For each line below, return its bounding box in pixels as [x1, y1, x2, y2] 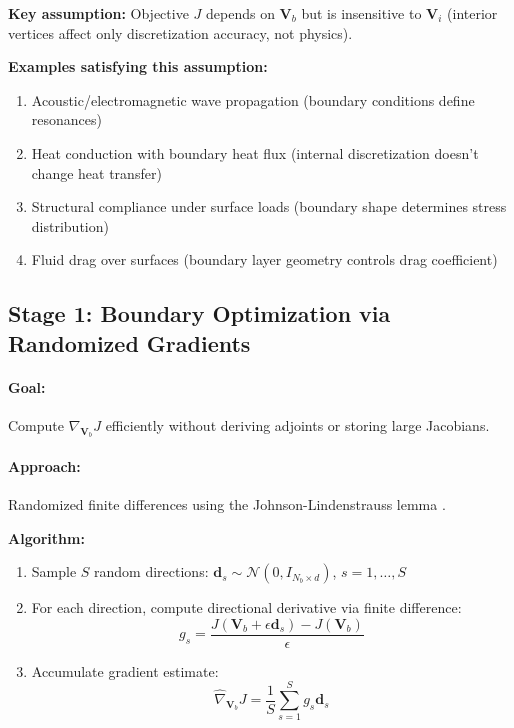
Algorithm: [8, 527, 85, 548]
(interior [447, 3, 498, 23]
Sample [31, 561, 77, 582]
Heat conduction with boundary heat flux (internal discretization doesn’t [31, 142, 479, 163]
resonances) [31, 109, 102, 130]
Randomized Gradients [8, 327, 251, 358]
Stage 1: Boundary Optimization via [8, 298, 391, 329]
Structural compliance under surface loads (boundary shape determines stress [31, 196, 507, 217]
